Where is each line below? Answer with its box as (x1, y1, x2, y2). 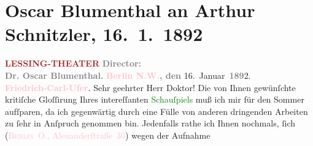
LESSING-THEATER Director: (5, 57, 142, 70)
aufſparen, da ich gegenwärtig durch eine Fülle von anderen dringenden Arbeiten (5, 104, 308, 117)
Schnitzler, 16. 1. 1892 (5, 21, 203, 46)
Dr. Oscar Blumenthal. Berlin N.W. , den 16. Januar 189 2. (5, 68, 251, 81)
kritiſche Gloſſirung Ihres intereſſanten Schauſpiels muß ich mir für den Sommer (5, 93, 304, 106)
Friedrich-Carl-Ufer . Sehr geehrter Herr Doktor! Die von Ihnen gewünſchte (5, 81, 296, 93)
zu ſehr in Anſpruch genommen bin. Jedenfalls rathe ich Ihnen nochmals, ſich (5, 117, 296, 130)
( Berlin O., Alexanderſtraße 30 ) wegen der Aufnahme (5, 128, 211, 141)
